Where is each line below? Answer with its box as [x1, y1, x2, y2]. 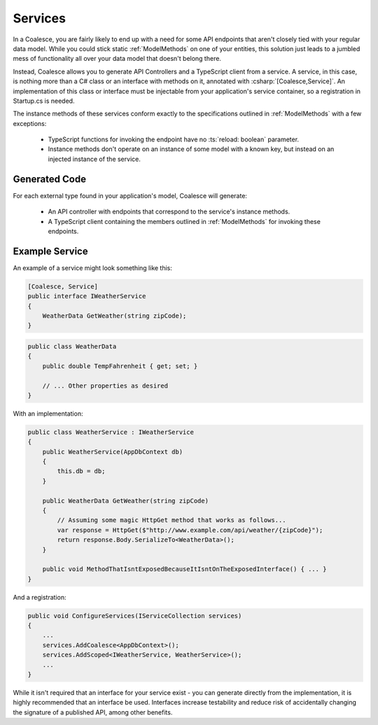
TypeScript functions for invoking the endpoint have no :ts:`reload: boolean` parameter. [48, 135, 300, 143]
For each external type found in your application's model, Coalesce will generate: [13, 191, 248, 199]
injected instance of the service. [48, 155, 141, 163]
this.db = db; [57, 467, 106, 475]
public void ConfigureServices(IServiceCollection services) [27, 612, 242, 619]
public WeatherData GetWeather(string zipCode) [42, 497, 209, 505]
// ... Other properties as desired [42, 381, 168, 390]
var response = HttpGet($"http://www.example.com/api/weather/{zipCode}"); [57, 526, 323, 534]
